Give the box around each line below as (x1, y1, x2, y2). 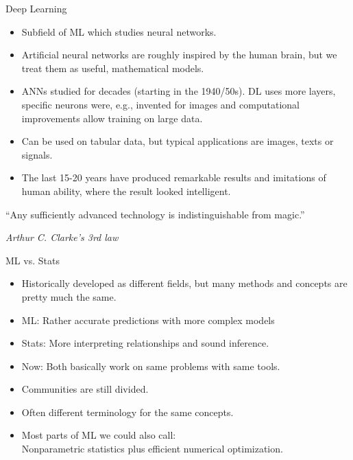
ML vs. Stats (5, 253, 60, 267)
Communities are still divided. (21, 382, 149, 396)
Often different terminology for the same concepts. (21, 404, 234, 419)
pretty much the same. (21, 289, 117, 303)
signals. (21, 147, 53, 161)
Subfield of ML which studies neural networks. (21, 24, 217, 38)
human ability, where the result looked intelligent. (21, 183, 231, 198)
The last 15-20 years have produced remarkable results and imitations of (21, 170, 326, 185)
